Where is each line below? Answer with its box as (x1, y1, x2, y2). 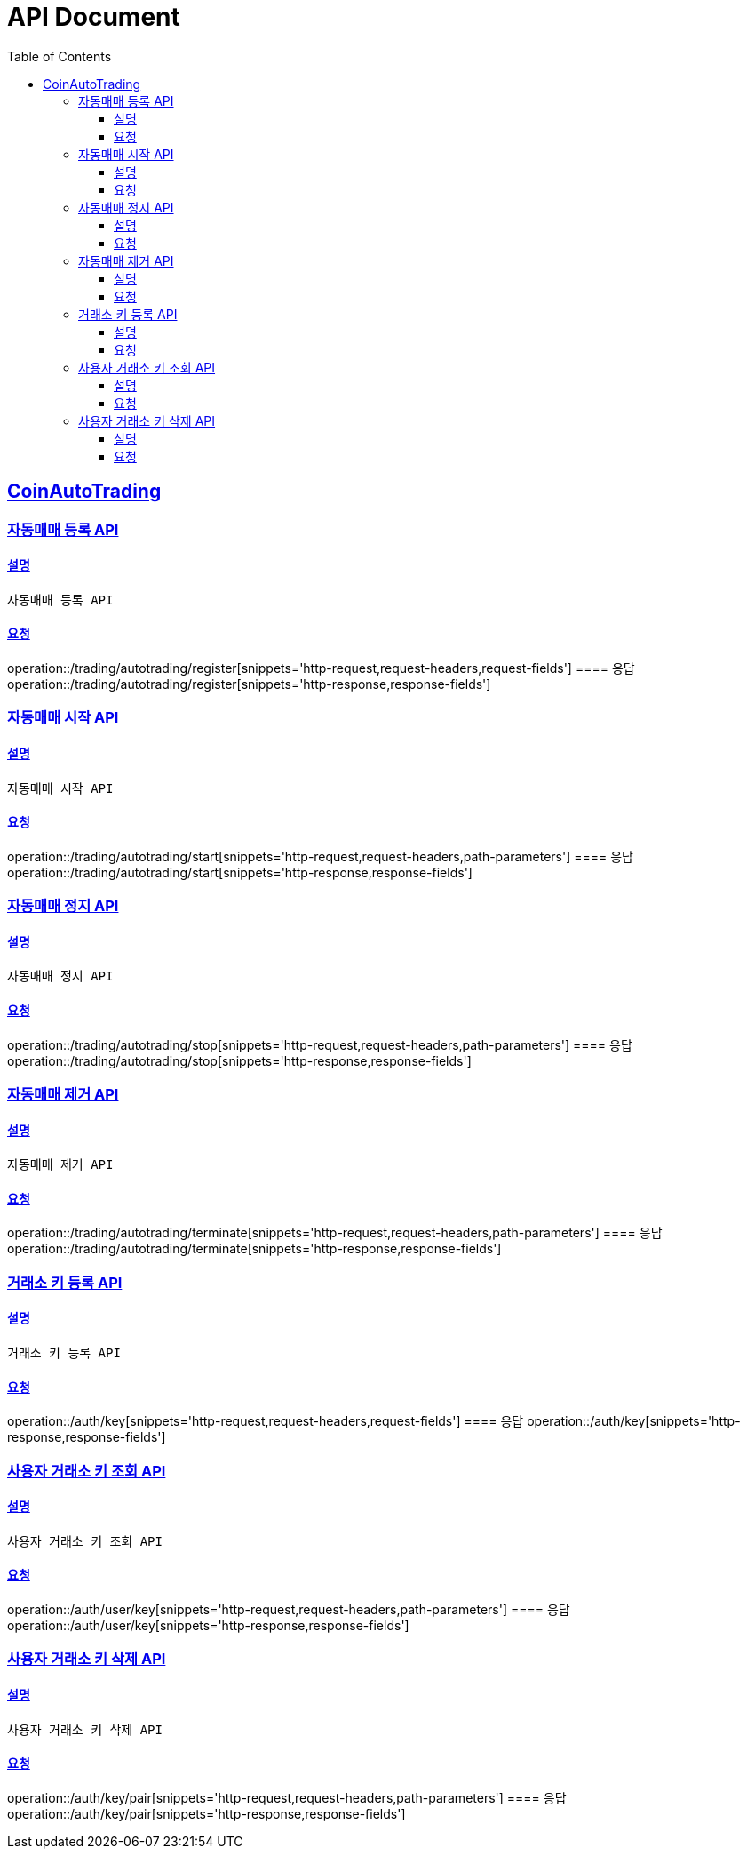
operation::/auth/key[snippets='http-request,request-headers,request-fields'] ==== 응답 (7, 1413, 524, 1429)
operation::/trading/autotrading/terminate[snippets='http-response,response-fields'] (7, 1241, 502, 1257)
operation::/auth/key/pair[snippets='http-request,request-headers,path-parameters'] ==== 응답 (7, 1789, 567, 1805)
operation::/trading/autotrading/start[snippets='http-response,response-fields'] (7, 864, 473, 880)
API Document (7, 2, 180, 32)
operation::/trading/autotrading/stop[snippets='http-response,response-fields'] (7, 1052, 472, 1068)
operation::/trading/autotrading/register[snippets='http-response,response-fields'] (7, 676, 491, 692)
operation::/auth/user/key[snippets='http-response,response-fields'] (7, 1618, 409, 1634)
